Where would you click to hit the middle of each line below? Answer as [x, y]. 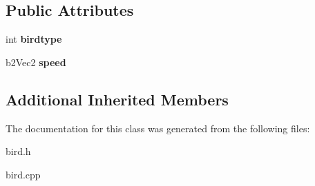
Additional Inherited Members [117, 99]
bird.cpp [23, 174]
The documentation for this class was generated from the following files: [158, 128]
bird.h [18, 151]
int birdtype [34, 39]
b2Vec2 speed [36, 62]
